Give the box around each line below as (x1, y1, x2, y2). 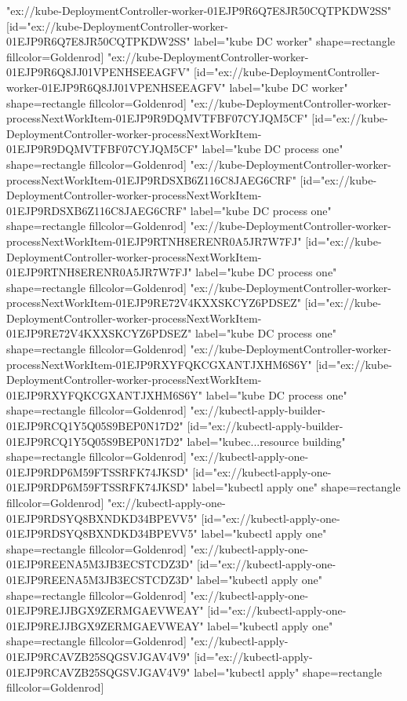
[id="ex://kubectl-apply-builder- (187, 418, 343, 434)
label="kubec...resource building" (187, 433, 346, 449)
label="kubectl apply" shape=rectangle (194, 663, 382, 680)
